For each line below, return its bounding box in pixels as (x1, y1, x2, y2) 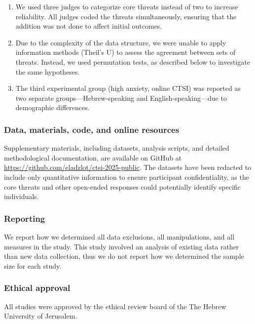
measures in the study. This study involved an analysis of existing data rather (4, 241, 239, 251)
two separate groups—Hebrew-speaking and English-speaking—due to (15, 92, 227, 103)
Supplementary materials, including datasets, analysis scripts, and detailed (4, 143, 229, 153)
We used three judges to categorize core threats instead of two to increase (15, 1, 238, 11)
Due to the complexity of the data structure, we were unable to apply (15, 37, 226, 47)
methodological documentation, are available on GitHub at (4, 152, 182, 162)
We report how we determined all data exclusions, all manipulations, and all (4, 231, 235, 242)
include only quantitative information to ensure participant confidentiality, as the (4, 171, 249, 182)
